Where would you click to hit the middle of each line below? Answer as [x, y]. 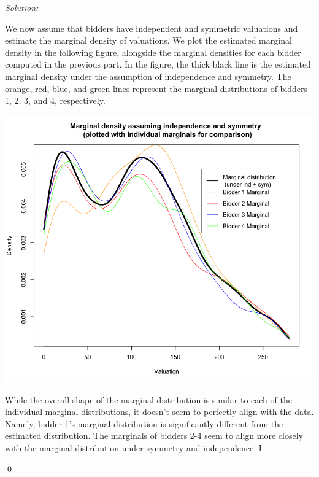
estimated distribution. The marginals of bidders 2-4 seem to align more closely [154, 436]
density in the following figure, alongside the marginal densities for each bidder [153, 52]
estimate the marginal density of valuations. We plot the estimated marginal [148, 40]
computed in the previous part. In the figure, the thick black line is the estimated [158, 64]
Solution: [22, 7]
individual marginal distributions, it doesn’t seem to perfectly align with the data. [159, 412]
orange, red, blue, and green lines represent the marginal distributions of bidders [156, 88]
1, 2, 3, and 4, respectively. [55, 100]
